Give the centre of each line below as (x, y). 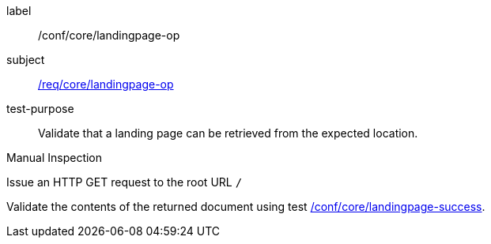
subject (26, 60)
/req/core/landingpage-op (106, 84)
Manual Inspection (55, 158)
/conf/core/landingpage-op (109, 35)
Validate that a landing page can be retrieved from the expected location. (228, 133)
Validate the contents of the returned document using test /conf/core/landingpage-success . (246, 206)
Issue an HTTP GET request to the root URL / (125, 182)
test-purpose (40, 109)
